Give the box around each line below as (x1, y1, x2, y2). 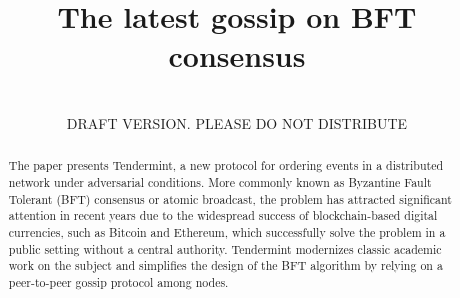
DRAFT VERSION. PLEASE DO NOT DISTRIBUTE (66, 112, 408, 133)
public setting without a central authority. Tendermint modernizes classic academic (8, 240, 442, 257)
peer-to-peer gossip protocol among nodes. (8, 273, 229, 290)
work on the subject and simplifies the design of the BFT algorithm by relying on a (8, 257, 443, 274)
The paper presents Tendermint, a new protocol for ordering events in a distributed (8, 157, 444, 174)
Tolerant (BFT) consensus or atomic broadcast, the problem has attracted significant (8, 190, 452, 207)
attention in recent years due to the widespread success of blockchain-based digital (8, 207, 438, 224)
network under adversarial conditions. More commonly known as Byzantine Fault (8, 173, 432, 190)
